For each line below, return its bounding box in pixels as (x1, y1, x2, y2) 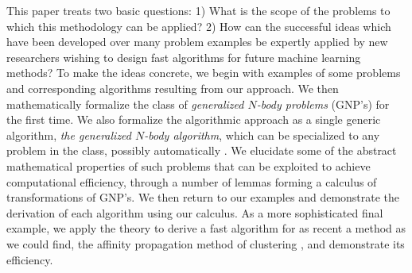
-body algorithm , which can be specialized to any (144, 126, 380, 143)
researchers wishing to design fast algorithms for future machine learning (6, 48, 361, 65)
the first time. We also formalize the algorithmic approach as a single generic (6, 111, 381, 128)
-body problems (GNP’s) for (256, 95, 390, 112)
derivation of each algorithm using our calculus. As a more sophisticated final (6, 204, 383, 221)
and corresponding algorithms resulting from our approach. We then (6, 79, 339, 96)
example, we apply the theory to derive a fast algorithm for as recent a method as (6, 220, 406, 236)
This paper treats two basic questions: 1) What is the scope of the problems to (6, 2, 391, 18)
